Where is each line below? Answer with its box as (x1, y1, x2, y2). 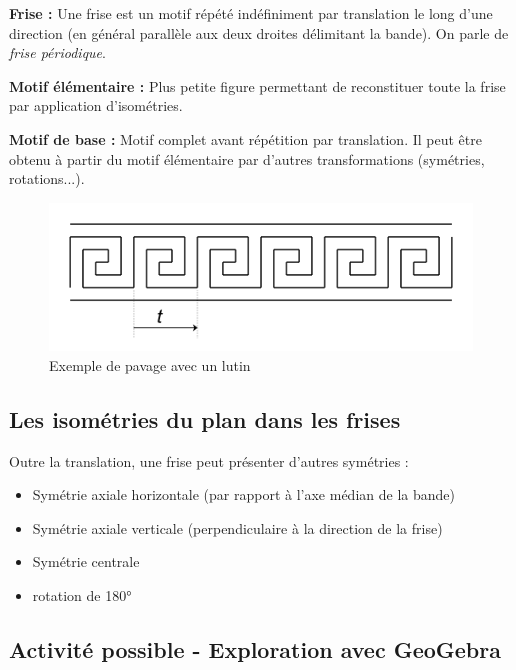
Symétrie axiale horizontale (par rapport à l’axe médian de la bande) (32, 484, 455, 505)
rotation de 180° (32, 584, 132, 605)
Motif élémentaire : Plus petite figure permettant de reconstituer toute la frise (9, 75, 506, 96)
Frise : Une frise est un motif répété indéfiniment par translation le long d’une (9, 3, 493, 23)
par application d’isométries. (9, 95, 183, 116)
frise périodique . (9, 42, 106, 63)
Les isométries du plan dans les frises (9, 403, 401, 434)
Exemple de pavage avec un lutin (49, 354, 251, 375)
